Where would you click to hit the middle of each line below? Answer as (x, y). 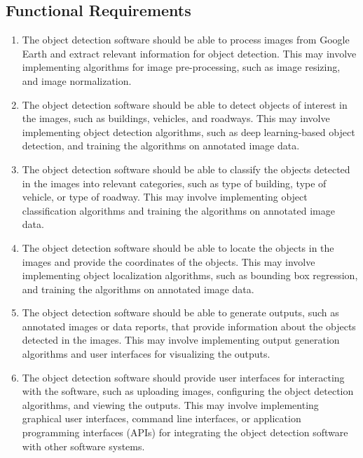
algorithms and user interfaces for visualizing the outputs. (146, 354)
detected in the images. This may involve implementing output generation (181, 340)
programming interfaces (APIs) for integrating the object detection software (185, 432)
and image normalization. (77, 80)
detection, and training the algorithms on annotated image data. (161, 146)
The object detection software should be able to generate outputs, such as (180, 312)
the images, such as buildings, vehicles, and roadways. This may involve (176, 118)
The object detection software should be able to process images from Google (186, 40)
